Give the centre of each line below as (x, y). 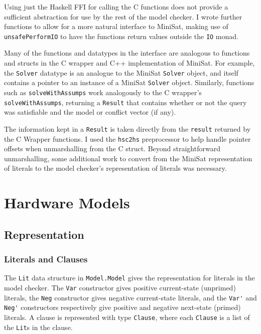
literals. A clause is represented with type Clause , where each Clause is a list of (127, 317)
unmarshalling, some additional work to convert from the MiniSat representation (128, 158)
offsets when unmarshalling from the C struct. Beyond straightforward (112, 148)
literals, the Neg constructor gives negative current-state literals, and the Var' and (130, 297)
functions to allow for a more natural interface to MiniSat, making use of (116, 26)
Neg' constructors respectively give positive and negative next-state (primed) (122, 307)
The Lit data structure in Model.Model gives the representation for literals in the (129, 278)
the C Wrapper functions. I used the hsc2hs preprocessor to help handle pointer (127, 138)
